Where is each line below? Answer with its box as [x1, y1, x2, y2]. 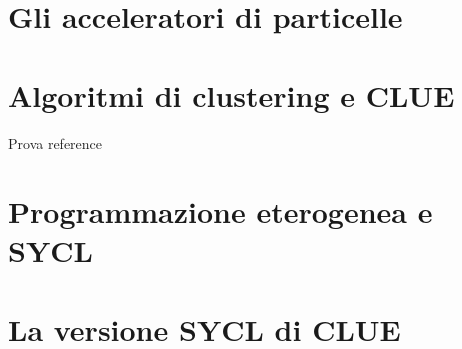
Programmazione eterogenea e [8, 191, 433, 232]
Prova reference [8, 132, 103, 153]
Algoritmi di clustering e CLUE [8, 74, 455, 115]
